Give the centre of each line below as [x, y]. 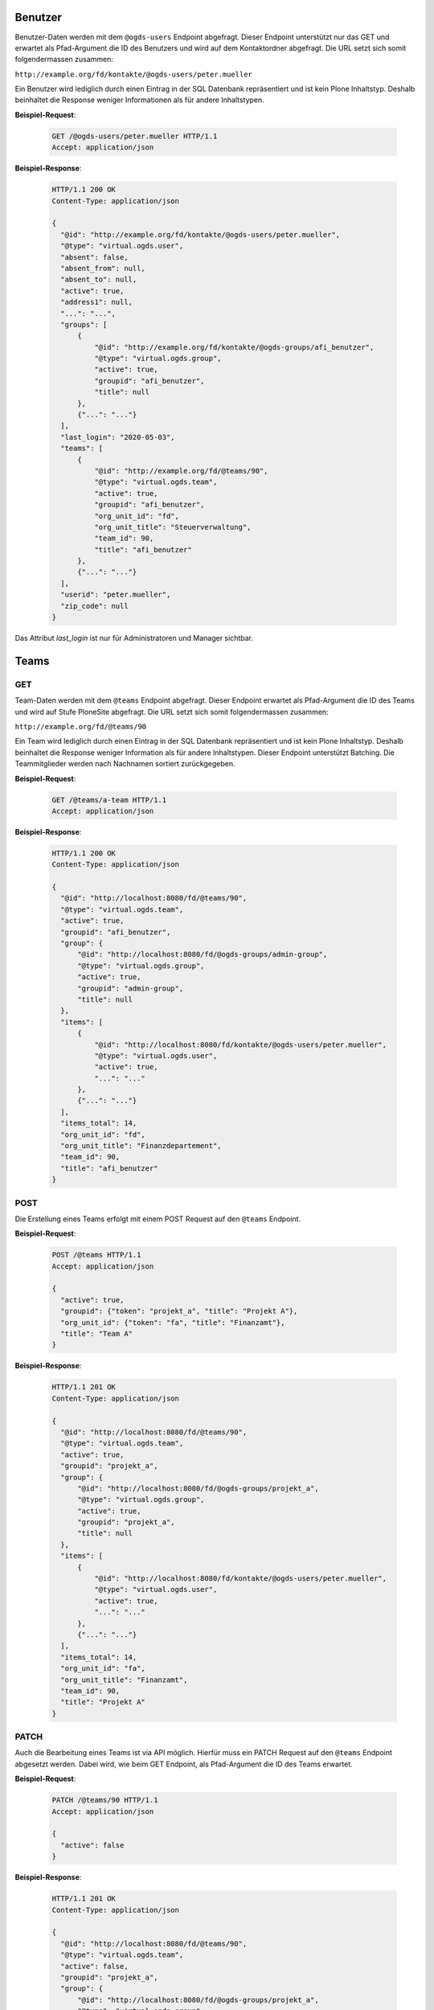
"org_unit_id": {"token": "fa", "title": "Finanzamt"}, [173, 1322]
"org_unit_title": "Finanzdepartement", [141, 1146]
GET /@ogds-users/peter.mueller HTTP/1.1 [135, 136]
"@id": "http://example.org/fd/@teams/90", [181, 471]
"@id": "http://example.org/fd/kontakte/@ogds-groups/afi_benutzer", [234, 347]
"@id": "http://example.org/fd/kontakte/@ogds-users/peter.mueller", [201, 234]
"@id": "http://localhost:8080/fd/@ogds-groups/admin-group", [203, 954]
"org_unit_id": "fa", [103, 1669]
